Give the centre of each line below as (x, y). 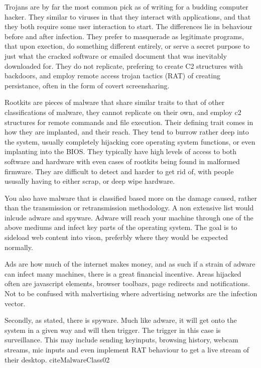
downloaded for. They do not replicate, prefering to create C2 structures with (124, 66)
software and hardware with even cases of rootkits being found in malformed (122, 161)
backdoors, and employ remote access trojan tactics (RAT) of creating (112, 76)
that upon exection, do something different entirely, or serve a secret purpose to (127, 46)
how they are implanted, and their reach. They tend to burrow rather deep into (127, 132)
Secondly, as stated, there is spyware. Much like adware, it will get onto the (121, 320)
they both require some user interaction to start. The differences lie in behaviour (128, 26)
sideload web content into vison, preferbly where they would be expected (116, 237)
